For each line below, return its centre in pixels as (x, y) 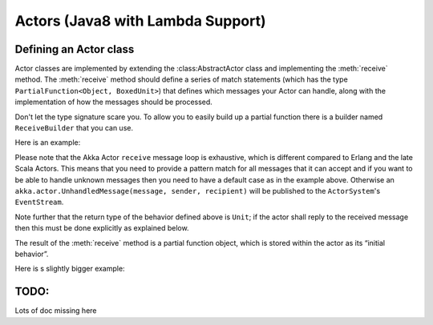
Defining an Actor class (75, 49)
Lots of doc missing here (56, 311)
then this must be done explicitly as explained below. (102, 228)
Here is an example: (48, 142)
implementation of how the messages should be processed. (113, 102)
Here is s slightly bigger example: (70, 269)
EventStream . (39, 202)
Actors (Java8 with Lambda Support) (140, 21)
